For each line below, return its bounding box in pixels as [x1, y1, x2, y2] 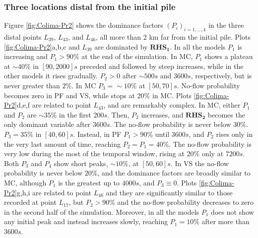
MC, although [4, 177, 47, 187]
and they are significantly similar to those [106, 187, 233, 197]
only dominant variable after [4, 119, 91, 129]
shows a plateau [204, 51, 253, 61]
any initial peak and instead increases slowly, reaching [4, 216, 168, 227]
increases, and [141, 109, 184, 119]
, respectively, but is [191, 70, 252, 81]
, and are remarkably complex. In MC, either [103, 100, 241, 110]
